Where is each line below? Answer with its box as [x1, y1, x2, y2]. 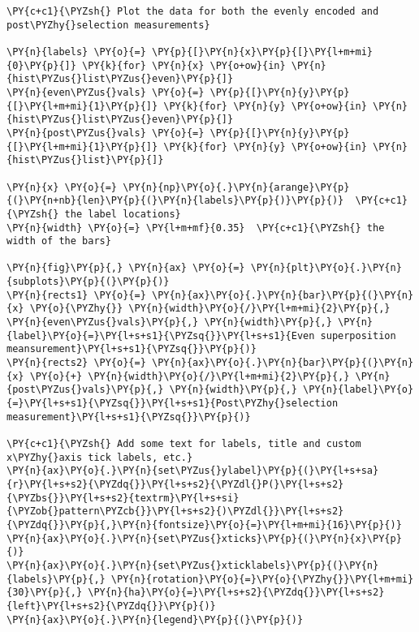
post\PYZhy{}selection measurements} [6, 19, 210, 31]
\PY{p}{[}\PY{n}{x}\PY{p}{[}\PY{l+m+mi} [151, 45, 374, 58]
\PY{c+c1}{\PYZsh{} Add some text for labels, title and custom [6, 438, 361, 449]
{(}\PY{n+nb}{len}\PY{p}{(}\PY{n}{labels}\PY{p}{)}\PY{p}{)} [6, 195, 344, 207]
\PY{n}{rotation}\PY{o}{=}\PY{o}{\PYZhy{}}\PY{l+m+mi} [110, 573, 414, 585]
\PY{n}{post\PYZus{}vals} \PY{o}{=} [6, 127, 205, 139]
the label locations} [64, 208, 181, 220]
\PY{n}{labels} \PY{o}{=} [6, 45, 146, 58]
